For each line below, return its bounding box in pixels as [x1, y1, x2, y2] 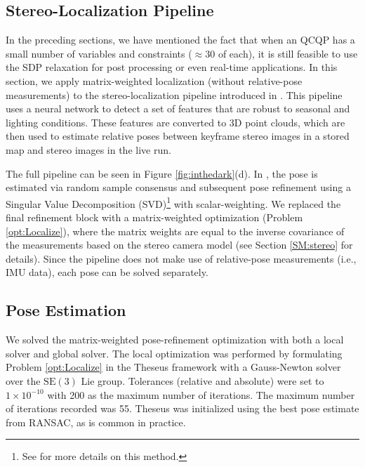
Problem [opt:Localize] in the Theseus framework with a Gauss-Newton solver [6, 360, 341, 374]
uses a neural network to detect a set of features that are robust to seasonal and [6, 101, 350, 116]
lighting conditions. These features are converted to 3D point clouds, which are [6, 114, 345, 129]
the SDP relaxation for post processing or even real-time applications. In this [6, 60, 338, 74]
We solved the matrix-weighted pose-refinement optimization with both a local [6, 332, 344, 347]
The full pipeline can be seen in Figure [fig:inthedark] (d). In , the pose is [6, 166, 318, 180]
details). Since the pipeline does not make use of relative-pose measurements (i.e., [6, 251, 357, 265]
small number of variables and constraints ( [6, 46, 192, 60]
